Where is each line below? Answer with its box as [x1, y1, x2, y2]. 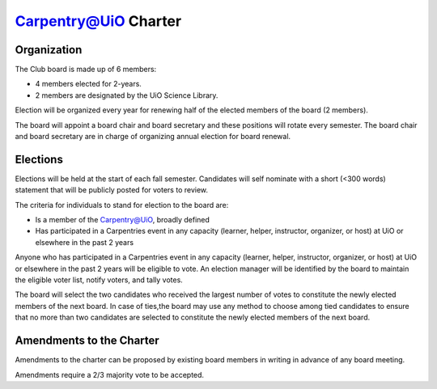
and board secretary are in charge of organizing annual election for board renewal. [15, 132, 291, 142]
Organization [15, 43, 83, 57]
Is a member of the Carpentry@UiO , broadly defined [35, 215, 210, 225]
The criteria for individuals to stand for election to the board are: [15, 200, 229, 209]
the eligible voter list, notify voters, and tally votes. [15, 275, 184, 285]
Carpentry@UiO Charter [15, 12, 182, 30]
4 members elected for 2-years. [35, 79, 142, 89]
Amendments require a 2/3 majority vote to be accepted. [15, 370, 205, 379]
